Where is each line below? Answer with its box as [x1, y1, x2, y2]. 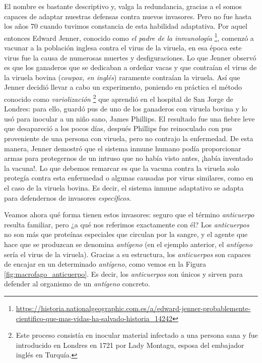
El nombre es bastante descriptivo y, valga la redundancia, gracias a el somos [4, 1, 242, 11]
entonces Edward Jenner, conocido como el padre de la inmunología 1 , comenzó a [4, 31, 254, 43]
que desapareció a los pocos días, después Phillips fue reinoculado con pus [4, 123, 232, 134]
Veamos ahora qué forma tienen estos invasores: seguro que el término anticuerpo [4, 209, 254, 220]
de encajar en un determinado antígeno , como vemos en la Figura [4, 259, 207, 269]
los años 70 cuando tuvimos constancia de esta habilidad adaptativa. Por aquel [4, 21, 247, 31]
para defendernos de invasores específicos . [4, 192, 132, 203]
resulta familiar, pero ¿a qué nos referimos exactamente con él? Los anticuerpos [4, 219, 249, 229]
